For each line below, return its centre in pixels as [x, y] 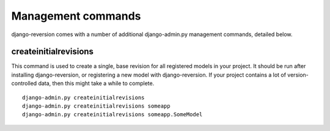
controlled [24, 83]
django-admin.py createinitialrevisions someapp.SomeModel [112, 114]
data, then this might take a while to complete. [96, 83]
